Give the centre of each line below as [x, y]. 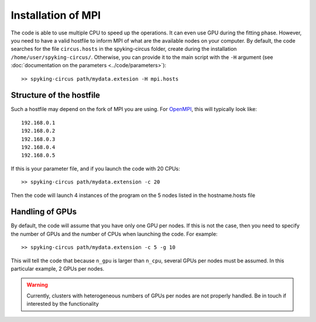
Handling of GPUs [44, 212]
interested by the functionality [63, 304]
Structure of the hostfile [56, 96]
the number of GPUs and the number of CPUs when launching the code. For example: [114, 234]
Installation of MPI [56, 15]
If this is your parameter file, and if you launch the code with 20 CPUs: [96, 168]
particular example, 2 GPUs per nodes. [58, 269]
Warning [37, 285]
